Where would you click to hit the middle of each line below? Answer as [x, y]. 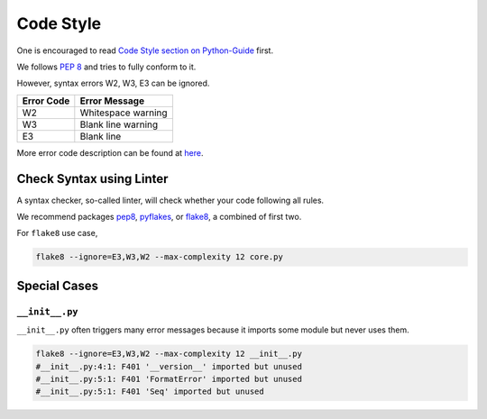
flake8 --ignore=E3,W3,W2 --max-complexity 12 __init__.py [169, 354]
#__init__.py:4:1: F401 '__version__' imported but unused [169, 366]
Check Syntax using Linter [92, 179]
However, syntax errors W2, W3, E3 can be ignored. [113, 83]
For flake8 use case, [57, 233]
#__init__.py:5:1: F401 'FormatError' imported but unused [169, 379]
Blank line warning [119, 124]
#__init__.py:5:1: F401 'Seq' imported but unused [150, 392]
